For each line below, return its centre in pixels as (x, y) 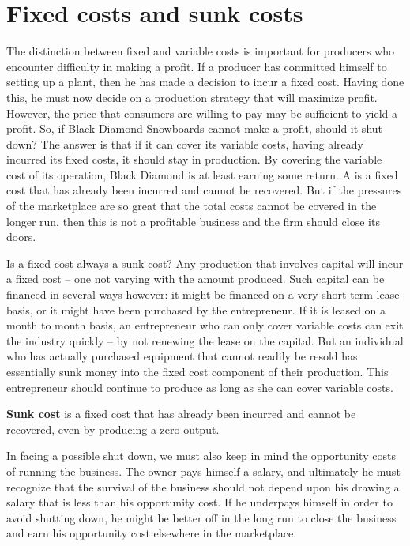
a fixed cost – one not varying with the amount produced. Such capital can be (196, 279)
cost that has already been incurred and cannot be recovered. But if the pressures (204, 190)
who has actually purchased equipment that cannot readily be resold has (182, 356)
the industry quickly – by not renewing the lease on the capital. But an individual (205, 340)
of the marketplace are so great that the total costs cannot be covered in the (192, 206)
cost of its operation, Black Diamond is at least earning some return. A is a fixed (202, 174)
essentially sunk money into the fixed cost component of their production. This (197, 371)
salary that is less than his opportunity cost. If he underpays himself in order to (199, 502)
